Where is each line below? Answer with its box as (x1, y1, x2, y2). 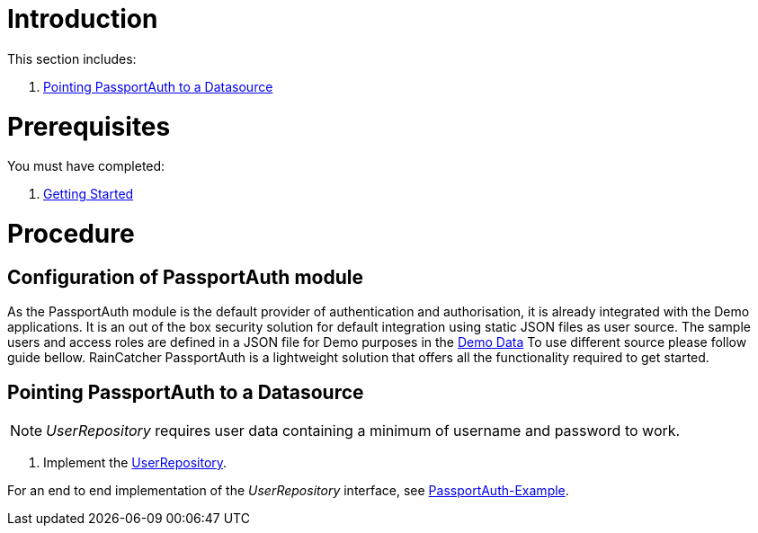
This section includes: (7, 50, 137, 67)
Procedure (7, 218, 135, 249)
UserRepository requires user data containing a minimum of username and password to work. (46, 422, 681, 440)
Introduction (7, 4, 158, 34)
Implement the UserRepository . (43, 455, 227, 471)
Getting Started (43, 186, 134, 202)
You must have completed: (7, 158, 165, 174)
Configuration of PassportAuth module (7, 265, 363, 289)
